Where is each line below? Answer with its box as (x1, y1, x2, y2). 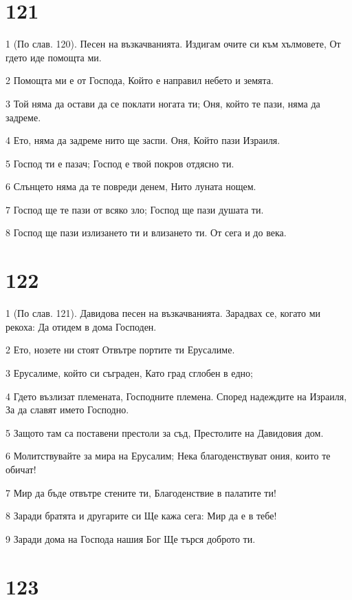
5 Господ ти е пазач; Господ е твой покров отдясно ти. (5, 156, 234, 170)
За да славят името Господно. (5, 402, 129, 417)
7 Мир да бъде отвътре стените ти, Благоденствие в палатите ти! (5, 485, 276, 499)
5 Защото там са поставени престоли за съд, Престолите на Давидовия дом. (5, 425, 324, 439)
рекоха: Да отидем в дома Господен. (5, 319, 157, 333)
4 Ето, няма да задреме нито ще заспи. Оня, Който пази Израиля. (5, 133, 280, 147)
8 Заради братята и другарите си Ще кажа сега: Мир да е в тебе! (5, 508, 277, 523)
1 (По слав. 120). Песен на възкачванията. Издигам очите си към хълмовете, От (5, 37, 341, 51)
